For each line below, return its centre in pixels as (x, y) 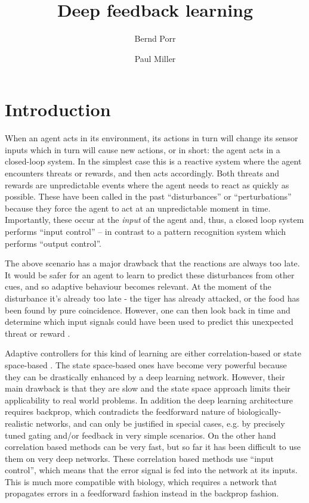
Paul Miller (155, 58)
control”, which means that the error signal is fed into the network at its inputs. (151, 470)
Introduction (58, 109)
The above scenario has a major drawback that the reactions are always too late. (152, 263)
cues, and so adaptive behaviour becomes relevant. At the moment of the (138, 286)
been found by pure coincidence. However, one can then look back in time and (148, 310)
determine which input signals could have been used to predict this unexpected (149, 322)
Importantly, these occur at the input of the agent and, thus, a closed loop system (154, 220)
